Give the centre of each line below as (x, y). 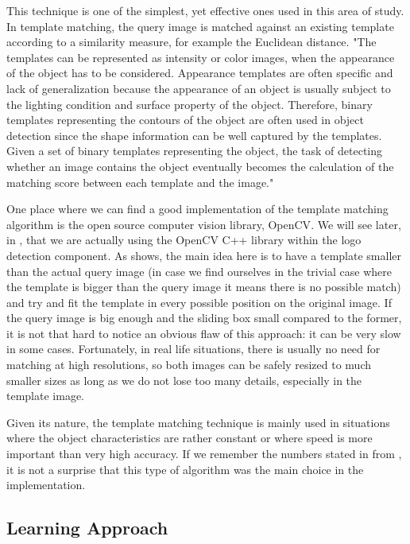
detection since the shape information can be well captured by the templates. (194, 135)
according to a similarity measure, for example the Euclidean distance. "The (191, 42)
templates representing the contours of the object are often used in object (186, 120)
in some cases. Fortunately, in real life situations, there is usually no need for (193, 349)
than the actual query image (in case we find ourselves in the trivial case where (199, 271)
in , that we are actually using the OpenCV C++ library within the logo (184, 240)
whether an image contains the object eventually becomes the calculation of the (200, 166)
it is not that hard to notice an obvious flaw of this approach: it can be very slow (204, 333)
